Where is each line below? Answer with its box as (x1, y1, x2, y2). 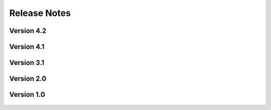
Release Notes (9, 7, 71, 18)
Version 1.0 (9, 90, 45, 99)
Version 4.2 (9, 26, 47, 35)
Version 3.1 (9, 58, 45, 67)
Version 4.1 (9, 42, 45, 51)
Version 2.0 (9, 74, 47, 83)
